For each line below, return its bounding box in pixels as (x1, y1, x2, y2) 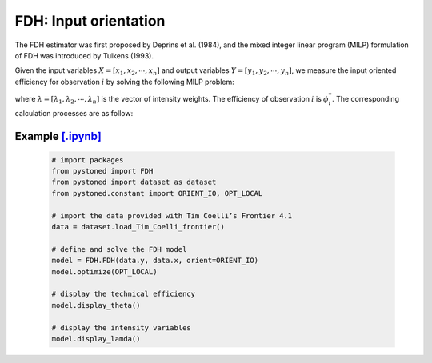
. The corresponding (332, 94, 400, 103)
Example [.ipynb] (14, 129, 102, 143)
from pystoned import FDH (51, 166, 154, 176)
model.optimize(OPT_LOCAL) (51, 267, 158, 276)
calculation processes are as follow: (14, 108, 134, 118)
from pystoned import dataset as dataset (51, 178, 217, 187)
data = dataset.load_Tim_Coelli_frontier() (51, 222, 226, 232)
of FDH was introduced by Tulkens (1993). (14, 50, 154, 60)
